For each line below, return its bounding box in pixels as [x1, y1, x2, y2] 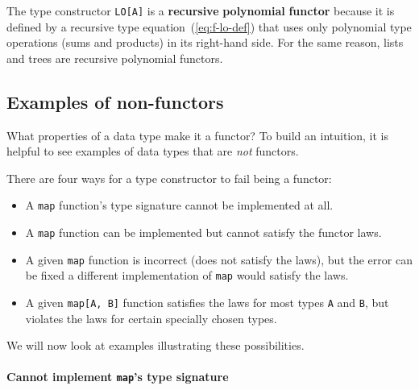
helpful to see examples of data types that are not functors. [6, 143, 299, 160]
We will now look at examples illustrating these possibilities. [6, 337, 305, 354]
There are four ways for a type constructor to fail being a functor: [6, 169, 332, 186]
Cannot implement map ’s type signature [6, 368, 229, 385]
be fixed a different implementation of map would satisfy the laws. [25, 267, 349, 284]
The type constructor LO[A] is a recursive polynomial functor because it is [6, 2, 395, 19]
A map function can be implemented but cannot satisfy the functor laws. [25, 224, 382, 241]
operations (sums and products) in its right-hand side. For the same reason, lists [6, 34, 404, 51]
